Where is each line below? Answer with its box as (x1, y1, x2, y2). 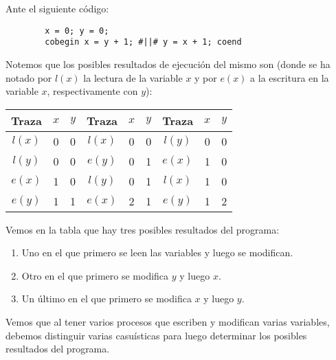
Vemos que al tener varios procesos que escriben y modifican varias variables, (5, 315, 330, 329)
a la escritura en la (250, 70, 329, 85)
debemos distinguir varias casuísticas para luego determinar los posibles (5, 328, 307, 342)
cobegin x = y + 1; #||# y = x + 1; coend (45, 37, 242, 47)
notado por (5, 70, 52, 85)
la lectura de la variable (83, 70, 183, 85)
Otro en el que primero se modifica (21, 268, 169, 282)
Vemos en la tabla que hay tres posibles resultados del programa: (5, 222, 280, 236)
